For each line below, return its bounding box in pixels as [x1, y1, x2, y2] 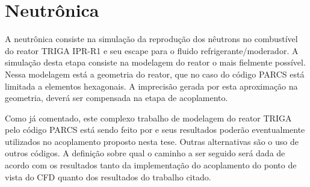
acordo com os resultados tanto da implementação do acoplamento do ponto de [5, 159, 297, 171]
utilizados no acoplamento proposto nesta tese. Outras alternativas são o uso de [5, 135, 299, 147]
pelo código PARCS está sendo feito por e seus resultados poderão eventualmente [5, 123, 305, 136]
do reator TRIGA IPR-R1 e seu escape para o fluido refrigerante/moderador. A [5, 44, 299, 57]
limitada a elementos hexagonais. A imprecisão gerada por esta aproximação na [5, 79, 298, 92]
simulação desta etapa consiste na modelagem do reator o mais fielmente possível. [5, 56, 306, 69]
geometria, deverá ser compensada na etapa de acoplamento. [5, 91, 228, 104]
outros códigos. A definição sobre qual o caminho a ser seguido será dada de [5, 147, 285, 159]
